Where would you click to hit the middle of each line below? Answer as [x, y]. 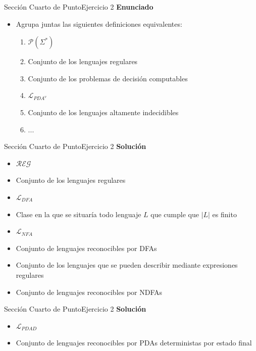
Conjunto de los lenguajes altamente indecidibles [103, 112]
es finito [224, 214]
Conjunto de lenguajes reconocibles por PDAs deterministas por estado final [134, 343]
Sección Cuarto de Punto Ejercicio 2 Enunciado [79, 7]
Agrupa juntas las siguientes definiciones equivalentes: [99, 23]
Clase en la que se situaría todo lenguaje [79, 214]
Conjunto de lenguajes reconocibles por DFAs [86, 248]
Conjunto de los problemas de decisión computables [108, 78]
